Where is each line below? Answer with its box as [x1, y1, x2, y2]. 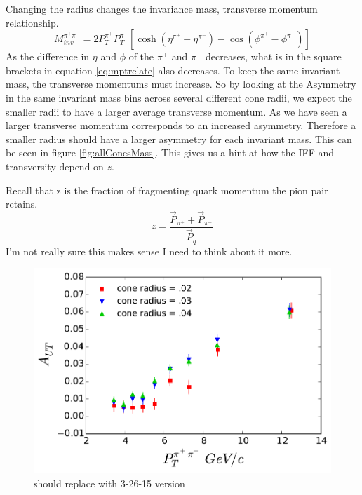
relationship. [6, 15, 59, 29]
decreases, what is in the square [206, 49, 342, 64]
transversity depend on [6, 158, 104, 173]
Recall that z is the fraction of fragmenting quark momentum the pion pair [6, 182, 328, 197]
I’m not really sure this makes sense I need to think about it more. [6, 243, 293, 258]
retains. [6, 196, 38, 211]
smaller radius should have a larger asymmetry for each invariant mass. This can [6, 131, 352, 146]
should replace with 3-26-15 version [34, 475, 185, 490]
